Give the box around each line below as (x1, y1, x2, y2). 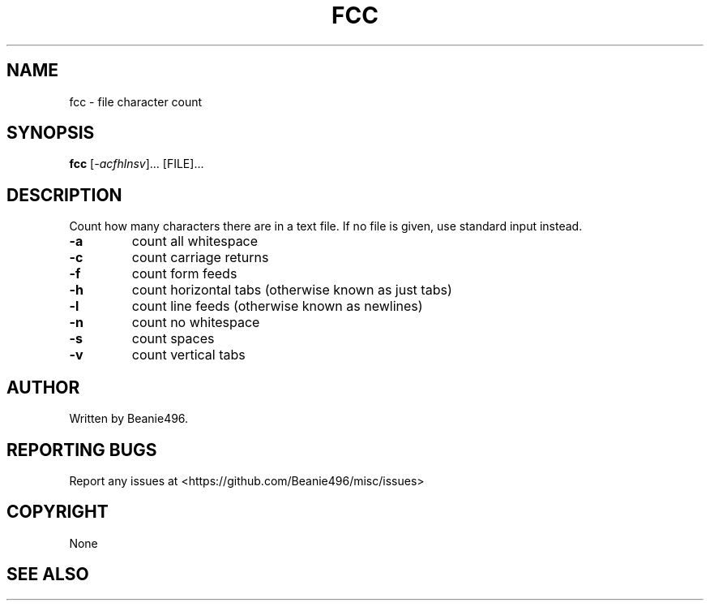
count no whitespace (131, 314, 260, 331)
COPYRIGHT (6, 502, 109, 523)
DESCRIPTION (6, 184, 122, 205)
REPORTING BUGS (6, 439, 157, 460)
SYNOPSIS (6, 123, 95, 144)
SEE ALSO (6, 564, 89, 585)
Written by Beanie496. (69, 411, 189, 426)
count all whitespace (131, 233, 259, 250)
